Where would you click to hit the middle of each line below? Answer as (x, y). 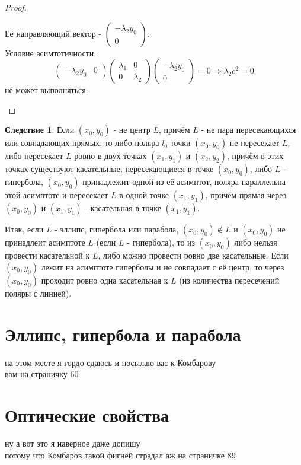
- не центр (132, 130)
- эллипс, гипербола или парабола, (117, 229)
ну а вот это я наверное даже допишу (73, 443)
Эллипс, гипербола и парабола (123, 334)
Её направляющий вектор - (53, 33)
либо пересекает (34, 156)
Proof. (16, 7)
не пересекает (254, 143)
